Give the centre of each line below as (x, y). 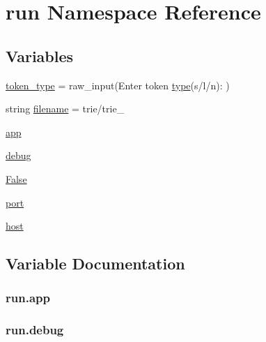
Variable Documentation (95, 263)
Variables (40, 55)
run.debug (35, 330)
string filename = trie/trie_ (65, 109)
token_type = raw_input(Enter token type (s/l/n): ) (118, 85)
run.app (28, 298)
